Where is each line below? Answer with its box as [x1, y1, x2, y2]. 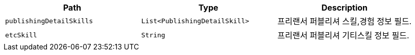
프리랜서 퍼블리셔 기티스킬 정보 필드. [277, 30, 409, 40]
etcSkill [5, 31, 37, 39]
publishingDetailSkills [5, 17, 93, 25]
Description [321, 3, 368, 13]
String [141, 31, 165, 39]
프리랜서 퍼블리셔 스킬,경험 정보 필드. [277, 16, 412, 26]
